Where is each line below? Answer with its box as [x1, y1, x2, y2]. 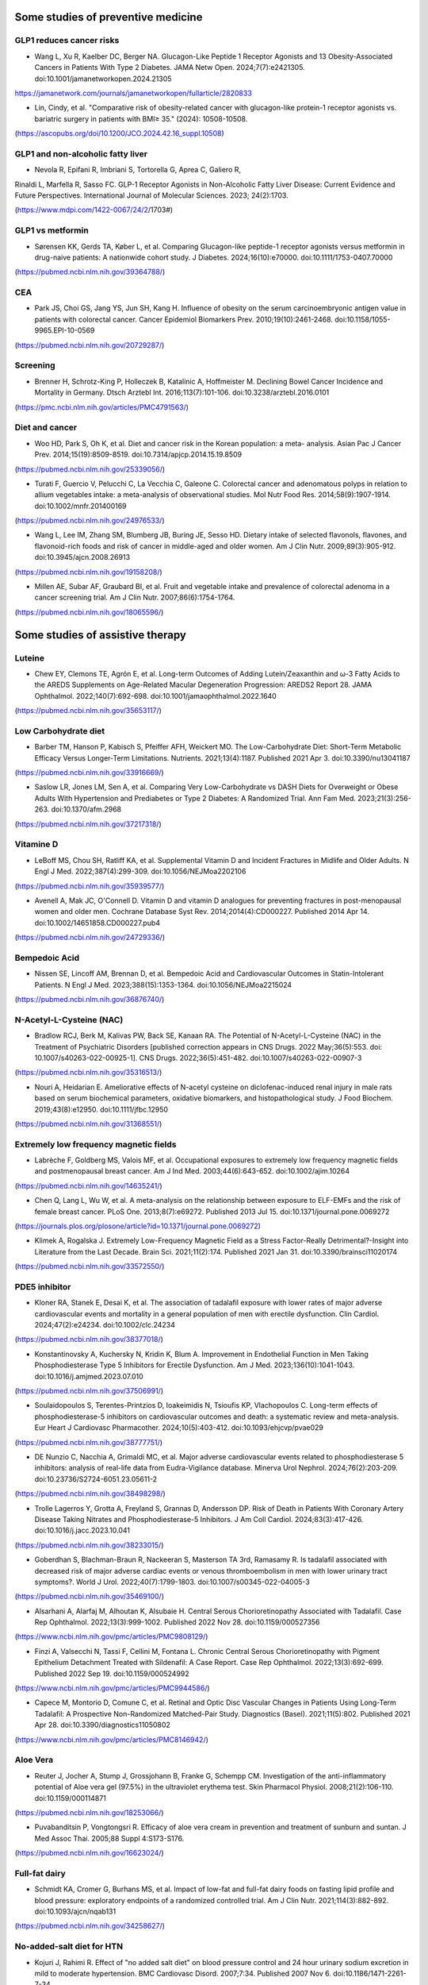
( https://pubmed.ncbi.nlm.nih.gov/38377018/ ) [14, 1335, 164, 1344]
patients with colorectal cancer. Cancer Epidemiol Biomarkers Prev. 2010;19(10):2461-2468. [34, 314, 333, 324]
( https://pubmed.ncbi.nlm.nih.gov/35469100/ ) [14, 1592, 164, 1601]
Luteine [14, 652, 45, 663]
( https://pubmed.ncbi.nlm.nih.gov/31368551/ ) [14, 1119, 162, 1128]
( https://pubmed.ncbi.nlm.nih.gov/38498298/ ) [14, 1489, 166, 1498]
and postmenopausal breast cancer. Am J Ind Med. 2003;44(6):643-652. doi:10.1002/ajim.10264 [34, 1166, 350, 1176]
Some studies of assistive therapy [14, 628, 186, 642]
